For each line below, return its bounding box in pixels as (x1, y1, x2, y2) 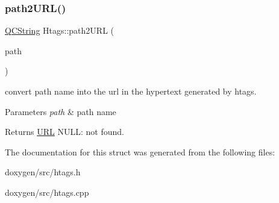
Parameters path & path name (5, 105, 116, 117)
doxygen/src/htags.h (5, 166, 81, 178)
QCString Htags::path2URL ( (5, 24, 114, 37)
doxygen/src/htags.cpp (5, 186, 89, 198)
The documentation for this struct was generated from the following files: (5, 145, 275, 158)
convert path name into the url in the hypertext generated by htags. (5, 85, 257, 97)
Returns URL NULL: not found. (5, 125, 124, 138)
